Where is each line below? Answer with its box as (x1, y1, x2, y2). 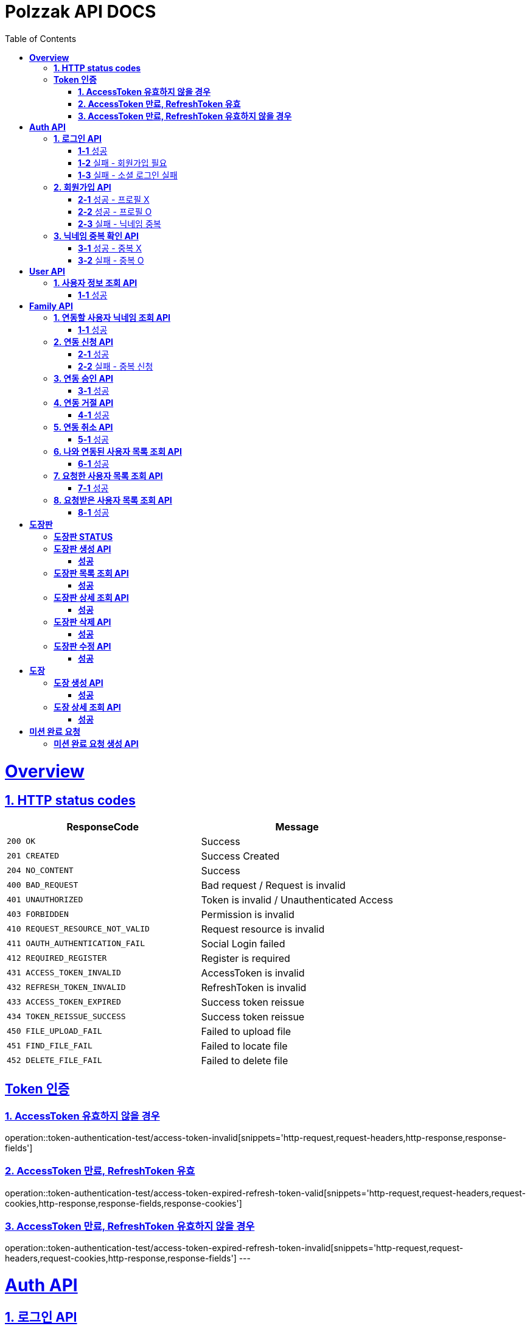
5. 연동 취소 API (54, 421, 113, 432)
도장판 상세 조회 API (54, 592, 129, 603)
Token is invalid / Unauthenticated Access (201, 893, 393, 906)
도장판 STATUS (54, 531, 113, 542)
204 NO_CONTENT (7, 866, 74, 875)
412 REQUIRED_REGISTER (7, 953, 107, 963)
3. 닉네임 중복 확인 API (54, 230, 139, 241)
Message (275, 820, 319, 833)
